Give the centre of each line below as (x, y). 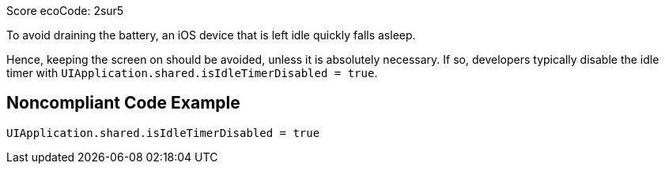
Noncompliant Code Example (123, 103)
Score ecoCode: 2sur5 (65, 11)
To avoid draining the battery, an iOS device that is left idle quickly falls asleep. (211, 35)
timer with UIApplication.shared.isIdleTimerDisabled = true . (192, 73)
